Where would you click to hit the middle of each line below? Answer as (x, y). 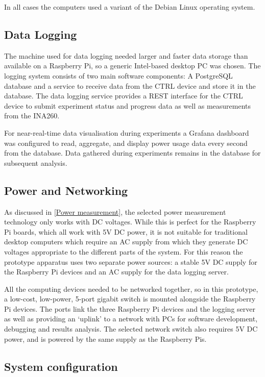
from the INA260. (32, 116)
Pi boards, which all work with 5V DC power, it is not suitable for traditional (126, 231)
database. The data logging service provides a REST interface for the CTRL (124, 96)
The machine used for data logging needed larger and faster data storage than (126, 55)
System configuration (61, 366)
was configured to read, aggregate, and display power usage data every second (126, 143)
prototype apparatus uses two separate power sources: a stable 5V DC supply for (131, 261)
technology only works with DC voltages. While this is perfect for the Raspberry (130, 222)
